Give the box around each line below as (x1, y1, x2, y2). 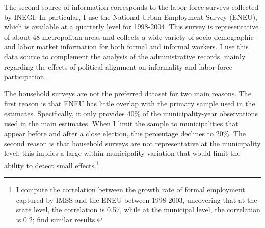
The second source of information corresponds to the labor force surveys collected (4, 2, 259, 12)
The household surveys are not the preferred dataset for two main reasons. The (4, 88, 251, 99)
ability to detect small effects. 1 (4, 158, 99, 170)
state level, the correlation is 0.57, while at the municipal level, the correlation (16, 204, 260, 215)
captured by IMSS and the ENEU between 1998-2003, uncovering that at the (16, 194, 257, 205)
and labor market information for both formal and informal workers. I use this (4, 41, 249, 52)
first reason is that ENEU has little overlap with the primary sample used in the (4, 98, 255, 109)
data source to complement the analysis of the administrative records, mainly (4, 51, 246, 61)
